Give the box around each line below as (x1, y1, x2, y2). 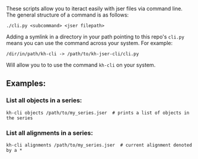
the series (6, 115, 33, 121)
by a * (6, 147, 23, 153)
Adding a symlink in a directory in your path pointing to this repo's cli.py (6, 33, 185, 40)
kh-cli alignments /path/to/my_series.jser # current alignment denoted (6, 142, 193, 148)
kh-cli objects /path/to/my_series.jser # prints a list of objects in (6, 110, 190, 116)
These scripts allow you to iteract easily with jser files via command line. (6, 5, 183, 12)
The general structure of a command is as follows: (6, 11, 129, 18)
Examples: (6, 78, 46, 88)
